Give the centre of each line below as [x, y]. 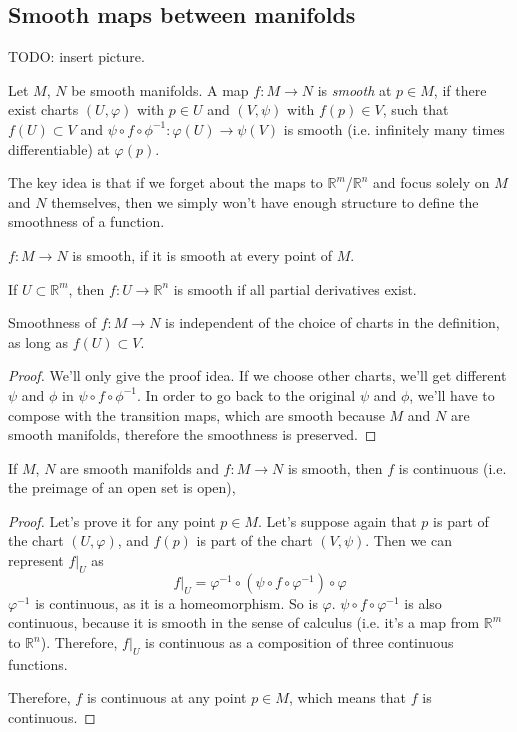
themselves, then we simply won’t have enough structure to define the [265, 201]
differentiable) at [59, 148]
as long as [38, 341]
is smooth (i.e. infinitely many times [394, 128]
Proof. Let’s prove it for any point [112, 520]
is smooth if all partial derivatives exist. [295, 288]
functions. [38, 663]
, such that [415, 109]
